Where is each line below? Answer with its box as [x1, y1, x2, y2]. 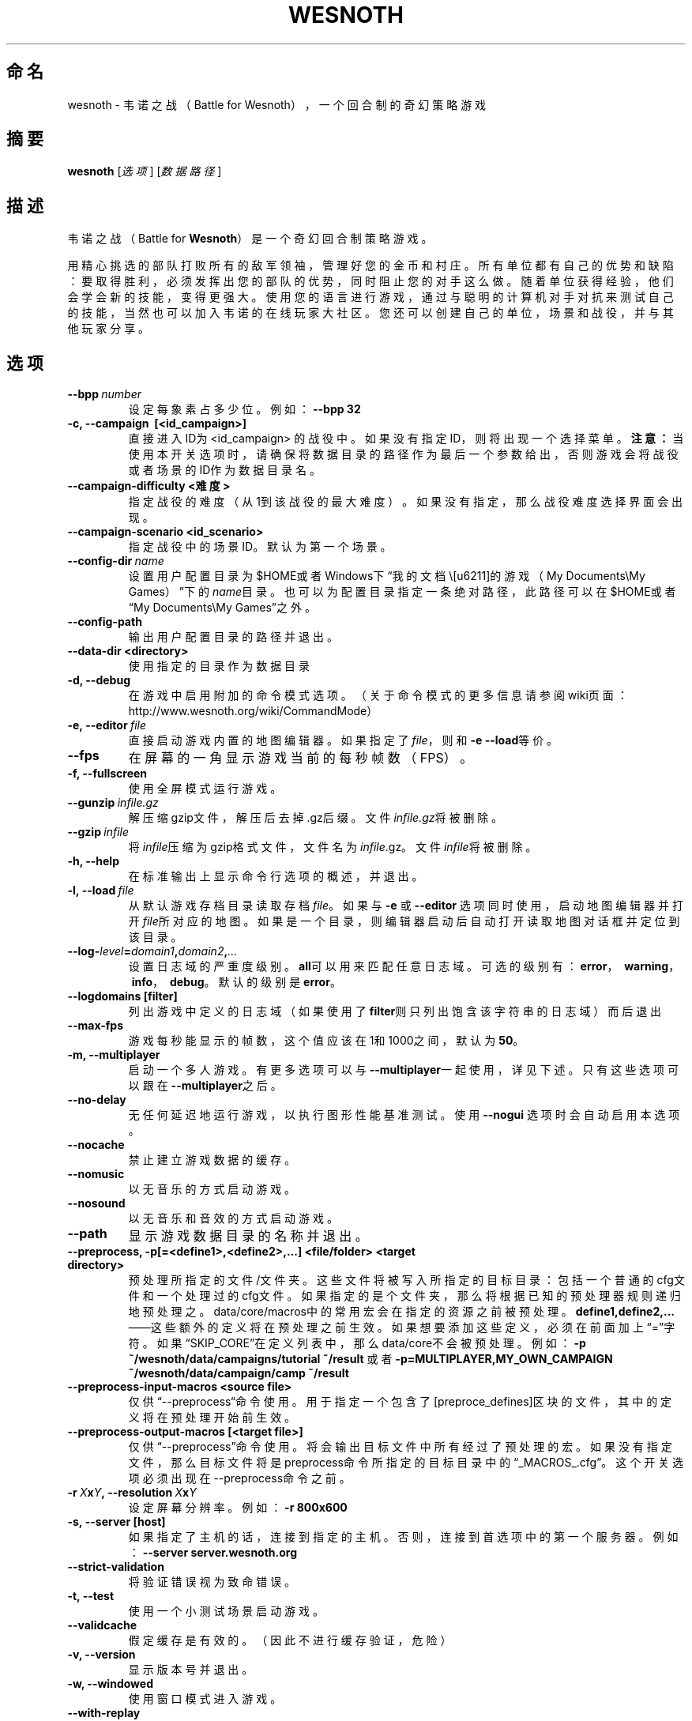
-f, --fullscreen [67, 766, 148, 781]
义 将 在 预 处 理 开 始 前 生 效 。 [128, 1410, 296, 1425]
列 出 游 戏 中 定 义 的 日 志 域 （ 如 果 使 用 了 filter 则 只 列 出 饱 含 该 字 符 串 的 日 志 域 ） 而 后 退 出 [128, 1004, 662, 1019]
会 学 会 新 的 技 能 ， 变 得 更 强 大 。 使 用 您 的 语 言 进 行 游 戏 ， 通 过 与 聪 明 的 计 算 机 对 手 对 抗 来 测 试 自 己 [67, 290, 674, 304]
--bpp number [67, 387, 142, 401]
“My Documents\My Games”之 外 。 [128, 601, 316, 615]
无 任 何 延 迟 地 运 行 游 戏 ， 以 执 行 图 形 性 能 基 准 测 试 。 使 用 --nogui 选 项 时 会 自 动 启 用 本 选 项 [128, 1108, 680, 1122]
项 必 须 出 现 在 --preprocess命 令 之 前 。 [128, 1471, 351, 1486]
